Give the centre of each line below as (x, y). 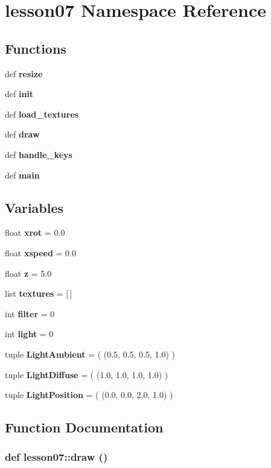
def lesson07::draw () (56, 457)
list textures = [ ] (39, 293)
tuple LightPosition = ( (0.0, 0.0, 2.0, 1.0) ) (89, 395)
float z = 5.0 (28, 273)
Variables (34, 207)
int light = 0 (29, 334)
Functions (36, 48)
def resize (24, 73)
